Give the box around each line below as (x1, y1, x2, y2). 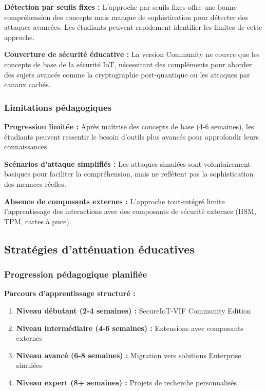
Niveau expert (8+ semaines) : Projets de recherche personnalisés (16, 377, 237, 387)
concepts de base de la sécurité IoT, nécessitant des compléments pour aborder (4, 58, 252, 69)
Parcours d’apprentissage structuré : (4, 288, 136, 299)
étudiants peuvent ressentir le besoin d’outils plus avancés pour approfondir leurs (4, 131, 259, 142)
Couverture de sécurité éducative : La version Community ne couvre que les (4, 49, 260, 60)
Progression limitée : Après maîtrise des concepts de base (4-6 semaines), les (4, 121, 254, 131)
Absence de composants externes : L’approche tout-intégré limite (4, 195, 225, 206)
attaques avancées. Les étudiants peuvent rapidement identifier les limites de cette (4, 22, 262, 32)
